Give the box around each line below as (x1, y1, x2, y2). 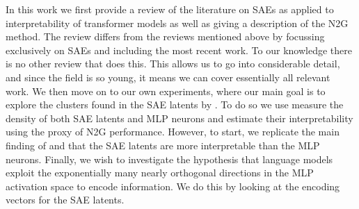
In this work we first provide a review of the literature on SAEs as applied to (6, 2, 334, 16)
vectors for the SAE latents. (6, 192, 125, 207)
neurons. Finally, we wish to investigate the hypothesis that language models (6, 151, 333, 166)
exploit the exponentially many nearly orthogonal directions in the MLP (6, 165, 314, 180)
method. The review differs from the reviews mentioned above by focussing (6, 29, 325, 44)
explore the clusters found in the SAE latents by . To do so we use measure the (6, 97, 344, 112)
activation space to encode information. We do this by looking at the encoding (6, 178, 340, 193)
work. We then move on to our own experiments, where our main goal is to (6, 83, 326, 98)
